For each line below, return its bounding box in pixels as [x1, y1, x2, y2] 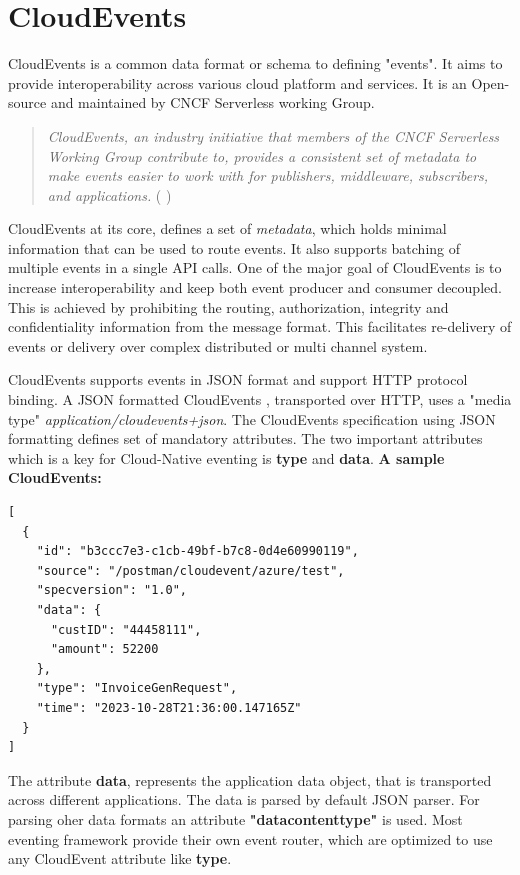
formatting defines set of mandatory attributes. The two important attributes [8, 428, 483, 449]
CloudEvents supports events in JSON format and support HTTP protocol [8, 369, 468, 390]
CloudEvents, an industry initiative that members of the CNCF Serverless [47, 125, 500, 146]
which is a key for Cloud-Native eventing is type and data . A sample [8, 447, 445, 468]
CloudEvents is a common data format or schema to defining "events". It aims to [8, 53, 503, 74]
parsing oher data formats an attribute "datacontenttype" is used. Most [8, 808, 463, 829]
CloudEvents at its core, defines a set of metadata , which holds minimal [8, 218, 447, 239]
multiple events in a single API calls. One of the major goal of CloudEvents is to [8, 257, 502, 278]
